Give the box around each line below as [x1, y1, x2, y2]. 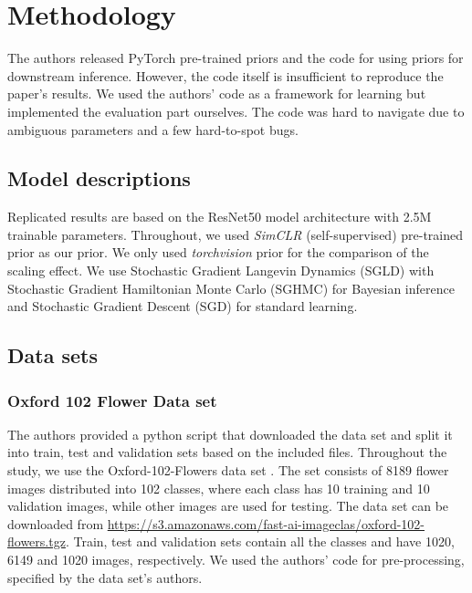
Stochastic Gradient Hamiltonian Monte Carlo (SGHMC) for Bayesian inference [7, 278, 455, 297]
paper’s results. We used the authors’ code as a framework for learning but [7, 84, 426, 103]
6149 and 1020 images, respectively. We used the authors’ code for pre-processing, [7, 550, 465, 569]
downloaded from [7, 514, 104, 533]
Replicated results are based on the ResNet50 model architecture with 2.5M [7, 207, 432, 226]
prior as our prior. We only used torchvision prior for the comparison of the [7, 243, 429, 262]
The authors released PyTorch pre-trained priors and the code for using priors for [7, 48, 464, 68]
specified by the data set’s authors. [7, 567, 203, 587]
